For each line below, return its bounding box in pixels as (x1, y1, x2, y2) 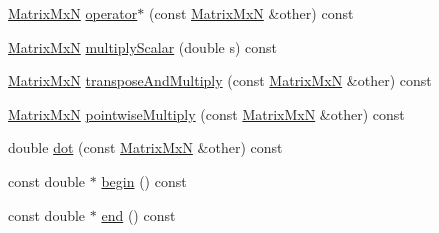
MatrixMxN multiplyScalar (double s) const (8, 36, 278, 57)
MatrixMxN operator (8, 3, 138, 23)
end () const (101, 204, 176, 225)
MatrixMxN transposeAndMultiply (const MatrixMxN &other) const (8, 70, 432, 91)
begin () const (101, 170, 187, 191)
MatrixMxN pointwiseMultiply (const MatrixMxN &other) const (8, 103, 405, 124)
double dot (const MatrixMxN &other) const (8, 137, 283, 158)
